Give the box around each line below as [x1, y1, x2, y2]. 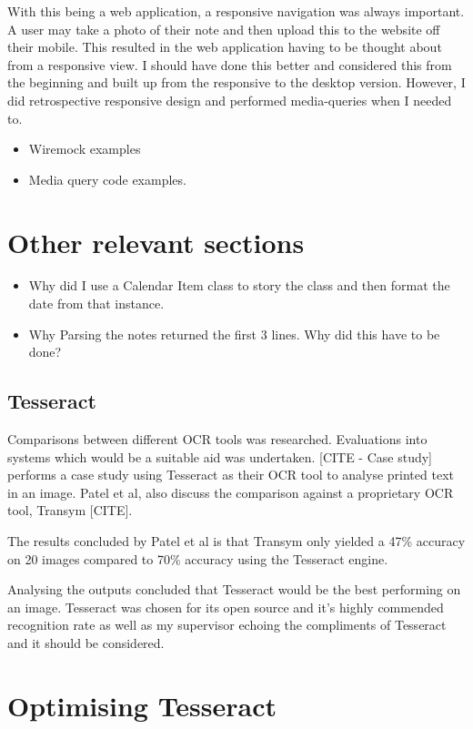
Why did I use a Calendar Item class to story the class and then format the [28, 276, 450, 295]
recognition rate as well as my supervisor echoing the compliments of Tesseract [7, 615, 447, 634]
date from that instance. [28, 294, 165, 313]
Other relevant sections [7, 223, 305, 260]
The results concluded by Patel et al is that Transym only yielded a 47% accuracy [7, 532, 466, 551]
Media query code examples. [28, 169, 186, 188]
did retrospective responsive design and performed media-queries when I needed [7, 90, 452, 109]
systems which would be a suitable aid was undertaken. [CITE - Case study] [7, 447, 433, 466]
